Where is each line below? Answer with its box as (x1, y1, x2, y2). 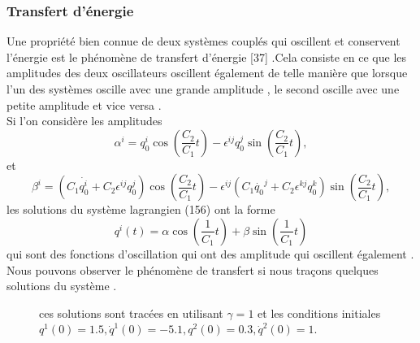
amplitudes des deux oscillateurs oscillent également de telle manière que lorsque (6, 64, 408, 81)
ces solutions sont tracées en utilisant (39, 304, 223, 321)
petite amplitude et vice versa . (6, 96, 162, 113)
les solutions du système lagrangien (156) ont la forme (6, 201, 275, 218)
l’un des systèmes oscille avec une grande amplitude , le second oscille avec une (6, 80, 400, 97)
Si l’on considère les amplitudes (6, 112, 162, 129)
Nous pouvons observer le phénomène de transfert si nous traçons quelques (6, 261, 379, 278)
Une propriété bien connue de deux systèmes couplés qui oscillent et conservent (6, 33, 401, 50)
